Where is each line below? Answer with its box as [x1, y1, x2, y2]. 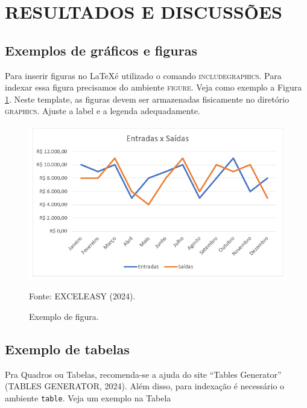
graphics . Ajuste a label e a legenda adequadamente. [5, 104, 200, 117]
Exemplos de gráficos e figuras [5, 40, 197, 59]
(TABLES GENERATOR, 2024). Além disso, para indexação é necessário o [5, 380, 285, 392]
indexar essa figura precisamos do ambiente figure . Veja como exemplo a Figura [5, 81, 302, 94]
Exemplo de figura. [29, 310, 99, 323]
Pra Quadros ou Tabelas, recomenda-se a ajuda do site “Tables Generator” [5, 368, 282, 380]
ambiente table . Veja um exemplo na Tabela [5, 392, 171, 404]
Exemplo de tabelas [5, 340, 130, 359]
